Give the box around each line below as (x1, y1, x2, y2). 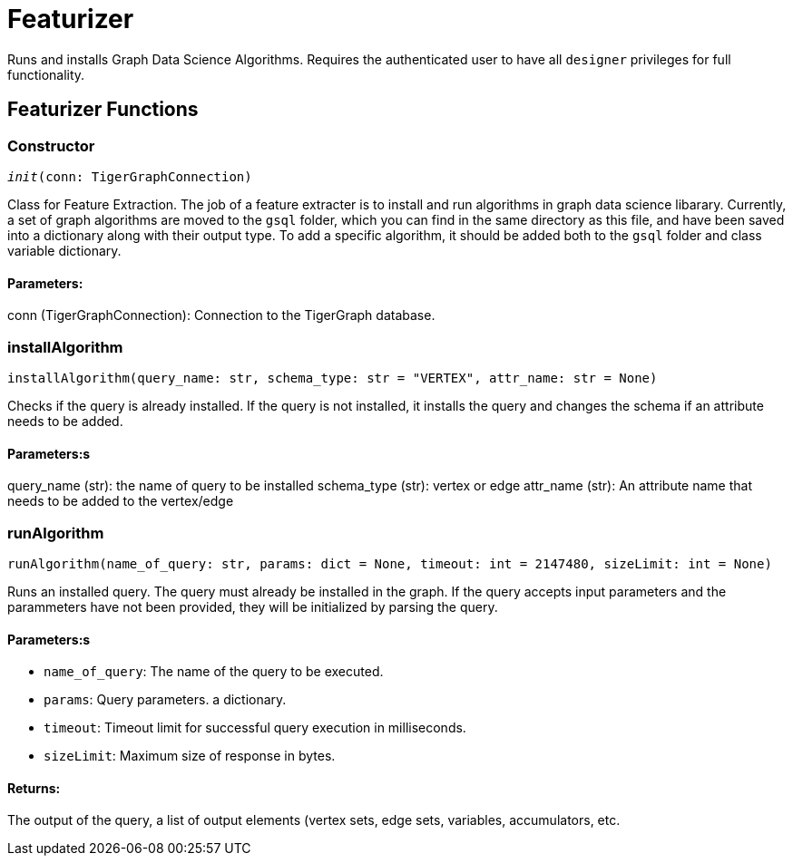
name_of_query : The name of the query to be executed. (44, 664, 384, 680)
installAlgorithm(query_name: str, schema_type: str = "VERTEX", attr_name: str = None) (7, 370, 658, 385)
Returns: (7, 780, 61, 796)
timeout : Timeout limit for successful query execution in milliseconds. (44, 720, 466, 736)
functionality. (7, 66, 85, 82)
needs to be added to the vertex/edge (7, 493, 234, 509)
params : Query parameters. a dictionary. (44, 692, 287, 708)
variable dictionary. (7, 242, 122, 258)
